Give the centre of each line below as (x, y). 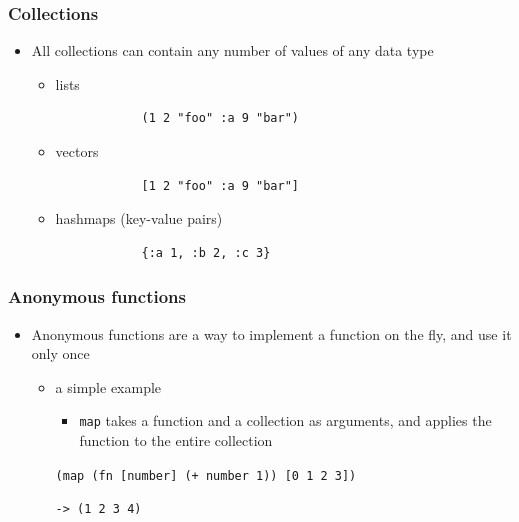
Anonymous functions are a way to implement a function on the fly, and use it (271, 333)
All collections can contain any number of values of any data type (232, 50)
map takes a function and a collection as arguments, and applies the (285, 420)
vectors (77, 151)
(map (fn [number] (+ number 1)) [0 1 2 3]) (206, 475)
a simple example (108, 386)
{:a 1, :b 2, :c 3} (206, 252)
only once (60, 353)
